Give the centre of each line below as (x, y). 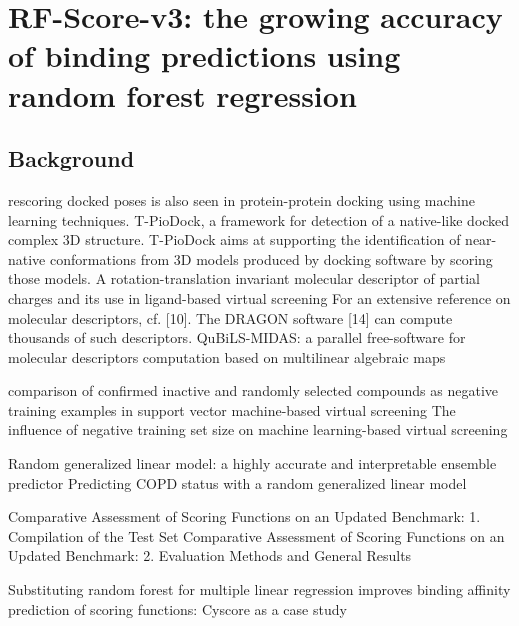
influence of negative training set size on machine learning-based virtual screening (258, 429)
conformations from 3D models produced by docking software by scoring (271, 258)
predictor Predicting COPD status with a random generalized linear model (237, 482)
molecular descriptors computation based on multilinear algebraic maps (227, 356)
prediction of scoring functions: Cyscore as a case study (177, 608)
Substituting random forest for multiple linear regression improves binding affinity (259, 589)
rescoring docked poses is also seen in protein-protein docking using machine (241, 199)
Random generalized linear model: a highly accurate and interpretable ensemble (252, 463)
